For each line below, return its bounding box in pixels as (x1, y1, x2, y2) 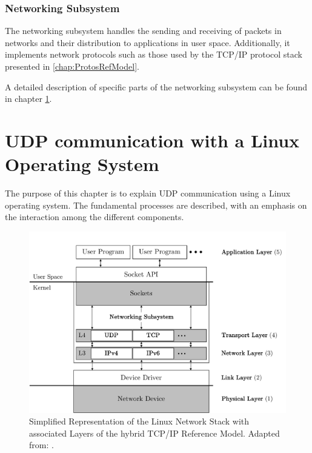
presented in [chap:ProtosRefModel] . (5, 60, 139, 72)
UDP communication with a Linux (5, 127, 300, 152)
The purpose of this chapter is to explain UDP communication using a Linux (5, 187, 291, 200)
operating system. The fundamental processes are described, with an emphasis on (5, 198, 307, 211)
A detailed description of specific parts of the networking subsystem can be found (5, 80, 308, 93)
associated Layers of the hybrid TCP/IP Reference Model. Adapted (29, 426, 280, 439)
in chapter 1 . (5, 92, 52, 105)
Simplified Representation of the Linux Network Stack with (29, 415, 250, 428)
